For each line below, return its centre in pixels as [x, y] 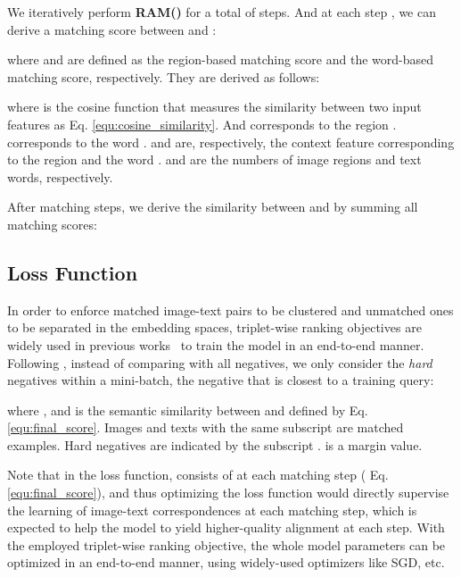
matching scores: [52, 224]
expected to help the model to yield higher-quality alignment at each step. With [226, 527]
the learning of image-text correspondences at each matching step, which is [212, 510]
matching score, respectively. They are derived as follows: [164, 76]
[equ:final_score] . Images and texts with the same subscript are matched [206, 427]
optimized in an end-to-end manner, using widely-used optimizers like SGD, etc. [226, 562]
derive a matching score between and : [112, 29]
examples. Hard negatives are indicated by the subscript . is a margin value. [215, 444]
